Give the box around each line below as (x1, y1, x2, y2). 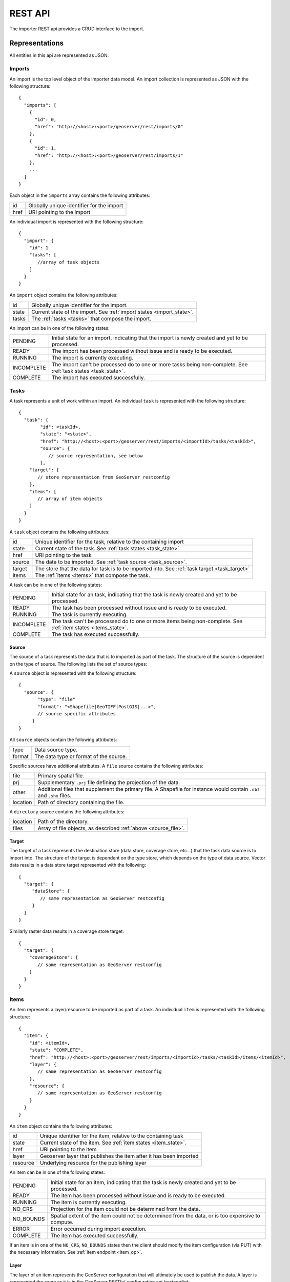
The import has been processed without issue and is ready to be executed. (51, 348, 233, 355)
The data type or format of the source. (34, 753, 128, 760)
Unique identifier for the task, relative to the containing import (35, 538, 184, 545)
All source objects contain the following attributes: (9, 736, 117, 743)
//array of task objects (37, 259, 100, 265)
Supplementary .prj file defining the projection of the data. (37, 779, 180, 786)
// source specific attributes (37, 711, 116, 717)
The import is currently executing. (51, 354, 133, 362)
